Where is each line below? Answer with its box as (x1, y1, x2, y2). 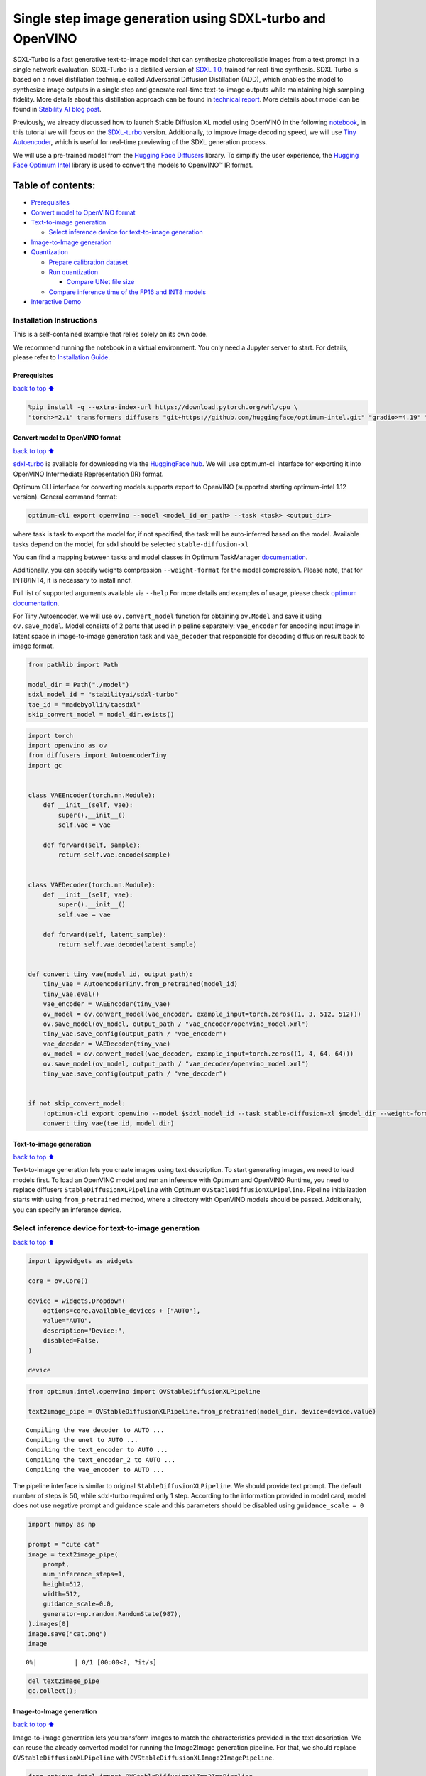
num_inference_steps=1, (43, 1570, 126, 1579)
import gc (28, 761, 62, 769)
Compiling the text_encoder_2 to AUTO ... (26, 1456, 176, 1463)
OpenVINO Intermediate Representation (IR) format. (13, 470, 164, 478)
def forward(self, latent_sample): (43, 931, 167, 938)
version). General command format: (13, 492, 118, 501)
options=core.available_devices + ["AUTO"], (43, 1306, 201, 1314)
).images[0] (28, 1620, 70, 1628)
